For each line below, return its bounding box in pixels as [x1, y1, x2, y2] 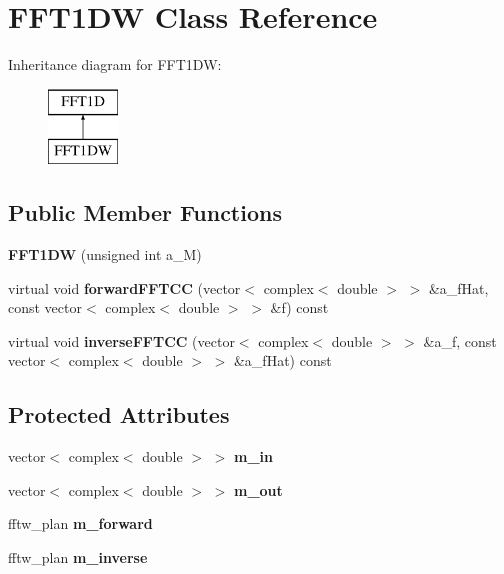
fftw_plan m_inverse [8, 547, 148, 568]
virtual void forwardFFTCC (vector [8, 277, 241, 298]
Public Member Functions [8, 197, 282, 228]
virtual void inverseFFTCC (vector [8, 330, 235, 351]
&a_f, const [423, 330, 497, 351]
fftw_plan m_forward [8, 513, 153, 534]
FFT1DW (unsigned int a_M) [8, 244, 202, 265]
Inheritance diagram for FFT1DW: [8, 54, 222, 75]
